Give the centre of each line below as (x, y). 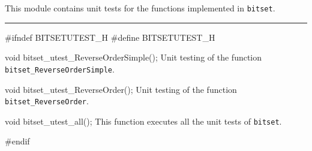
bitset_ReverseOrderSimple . (60, 69)
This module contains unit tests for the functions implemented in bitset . (140, 8)
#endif (17, 141)
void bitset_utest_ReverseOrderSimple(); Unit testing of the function (133, 57)
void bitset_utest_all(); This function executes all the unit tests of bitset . (143, 121)
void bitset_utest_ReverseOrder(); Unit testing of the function (121, 89)
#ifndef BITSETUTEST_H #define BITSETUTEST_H (110, 37)
